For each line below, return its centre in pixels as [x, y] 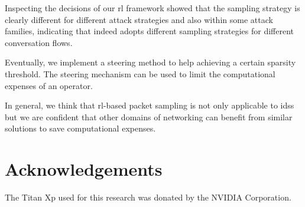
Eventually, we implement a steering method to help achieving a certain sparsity [150, 62]
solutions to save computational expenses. [80, 128]
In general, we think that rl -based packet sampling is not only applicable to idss [150, 105]
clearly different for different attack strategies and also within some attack [139, 19]
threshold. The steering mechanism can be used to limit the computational [140, 73]
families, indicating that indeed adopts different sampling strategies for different [150, 31]
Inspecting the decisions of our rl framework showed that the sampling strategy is [152, 8]
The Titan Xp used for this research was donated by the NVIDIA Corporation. [148, 197]
